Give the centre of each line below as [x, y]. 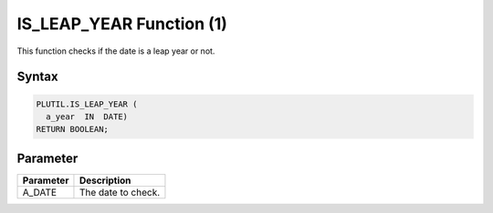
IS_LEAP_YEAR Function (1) [122, 24]
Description [105, 180]
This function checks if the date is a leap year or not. [116, 51]
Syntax [37, 77]
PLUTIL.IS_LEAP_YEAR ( [87, 104]
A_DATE [40, 192]
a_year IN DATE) [87, 117]
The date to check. [120, 192]
